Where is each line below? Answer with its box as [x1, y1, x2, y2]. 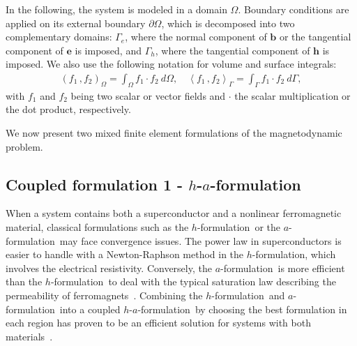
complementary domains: [6, 29, 112, 44]
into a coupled [59, 301, 121, 316]
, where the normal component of [125, 29, 267, 44]
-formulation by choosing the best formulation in [137, 301, 347, 316]
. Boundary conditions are [238, 2, 349, 16]
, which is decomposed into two [161, 15, 295, 30]
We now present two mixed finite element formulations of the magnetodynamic [6, 125, 342, 140]
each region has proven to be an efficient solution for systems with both [6, 315, 311, 330]
